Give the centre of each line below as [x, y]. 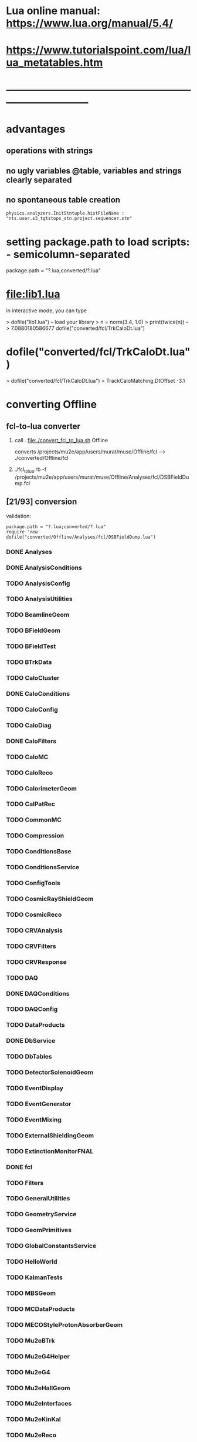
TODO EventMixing [34, 1120]
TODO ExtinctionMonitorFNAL [50, 1151]
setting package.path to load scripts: [98, 242]
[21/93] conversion [42, 502]
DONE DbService [31, 1041]
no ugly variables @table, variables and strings [94, 171]
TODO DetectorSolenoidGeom [50, 1073]
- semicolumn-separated [68, 254]
